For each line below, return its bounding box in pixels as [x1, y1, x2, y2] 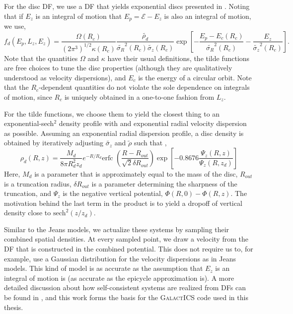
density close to [4, 207, 51, 218]
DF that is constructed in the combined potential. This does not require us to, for [4, 244, 253, 254]
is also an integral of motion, [164, 10, 251, 21]
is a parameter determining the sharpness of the [91, 178, 237, 188]
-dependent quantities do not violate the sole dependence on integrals [39, 82, 250, 92]
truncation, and [4, 188, 51, 198]
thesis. [4, 302, 23, 312]
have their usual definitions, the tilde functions [107, 53, 250, 63]
